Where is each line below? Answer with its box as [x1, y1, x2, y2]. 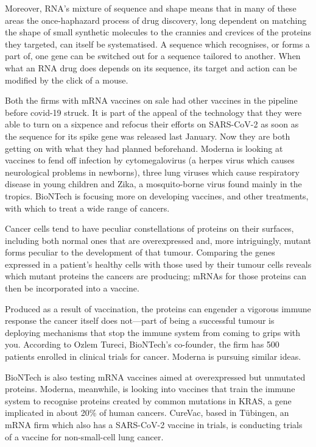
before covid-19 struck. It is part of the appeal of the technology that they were [5, 105, 302, 118]
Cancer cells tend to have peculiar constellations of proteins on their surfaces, [5, 222, 294, 235]
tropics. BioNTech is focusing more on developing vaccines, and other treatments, [5, 189, 309, 202]
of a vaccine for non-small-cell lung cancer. [5, 430, 164, 443]
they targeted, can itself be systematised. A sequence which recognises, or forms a [5, 37, 310, 50]
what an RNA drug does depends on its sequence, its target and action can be [5, 61, 297, 74]
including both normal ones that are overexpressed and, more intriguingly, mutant [5, 234, 311, 246]
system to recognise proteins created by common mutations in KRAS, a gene [5, 394, 292, 407]
